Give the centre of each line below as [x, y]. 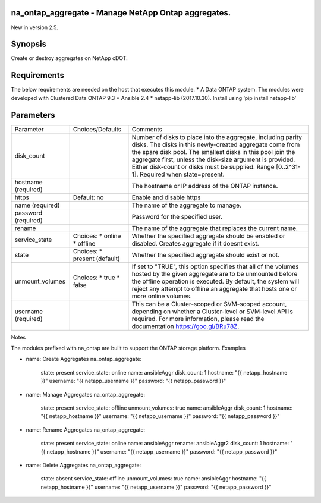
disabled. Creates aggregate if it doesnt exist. [195, 243]
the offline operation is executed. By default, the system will [215, 281]
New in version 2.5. [35, 27]
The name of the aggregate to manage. [187, 205]
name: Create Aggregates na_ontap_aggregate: [84, 359]
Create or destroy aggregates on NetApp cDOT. [69, 58]
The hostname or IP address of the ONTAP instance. [205, 186]
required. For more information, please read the [198, 319]
